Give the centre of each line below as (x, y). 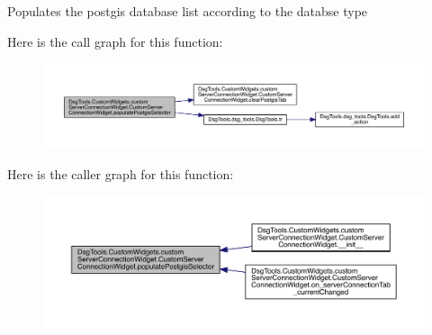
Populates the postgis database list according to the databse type (188, 11)
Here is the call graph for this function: (115, 41)
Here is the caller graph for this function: (121, 173)
